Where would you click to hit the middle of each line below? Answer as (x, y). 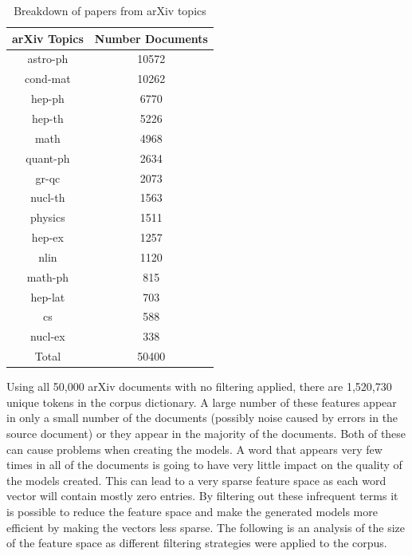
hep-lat (48, 296)
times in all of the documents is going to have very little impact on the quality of (204, 465)
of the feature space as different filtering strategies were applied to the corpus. (197, 543)
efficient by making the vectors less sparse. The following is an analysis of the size (206, 527)
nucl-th (48, 197)
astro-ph (48, 59)
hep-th (48, 118)
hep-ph (47, 99)
